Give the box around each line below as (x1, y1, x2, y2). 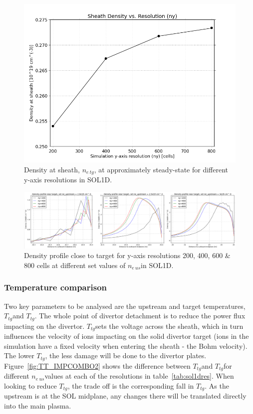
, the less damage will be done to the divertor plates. (45, 350, 207, 361)
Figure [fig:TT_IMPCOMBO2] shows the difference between (4, 360, 191, 371)
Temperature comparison (4, 281, 107, 293)
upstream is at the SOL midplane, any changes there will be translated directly (4, 391, 247, 401)
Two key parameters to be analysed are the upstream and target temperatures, (4, 300, 246, 311)
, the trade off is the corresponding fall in (67, 380, 194, 391)
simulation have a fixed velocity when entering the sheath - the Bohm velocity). (4, 340, 248, 351)
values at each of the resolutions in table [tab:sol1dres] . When (44, 371, 234, 381)
